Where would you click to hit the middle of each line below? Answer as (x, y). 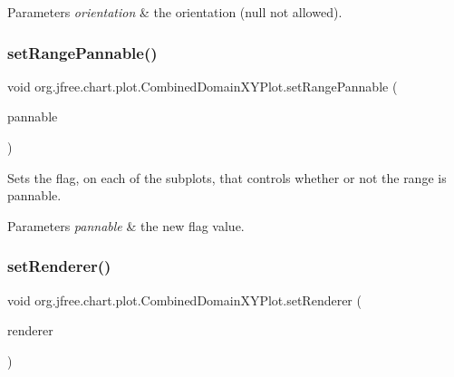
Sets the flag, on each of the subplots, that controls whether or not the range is (227, 177)
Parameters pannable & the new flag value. (126, 225)
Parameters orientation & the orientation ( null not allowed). (175, 12)
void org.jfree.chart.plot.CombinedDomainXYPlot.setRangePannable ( (203, 86)
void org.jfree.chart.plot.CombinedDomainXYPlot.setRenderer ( (184, 300)
